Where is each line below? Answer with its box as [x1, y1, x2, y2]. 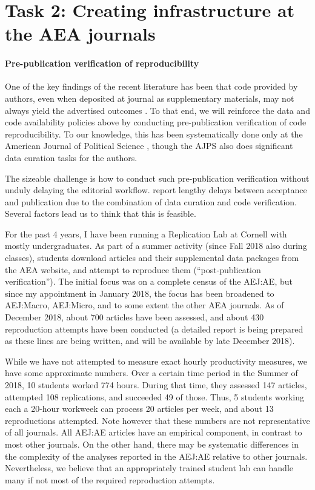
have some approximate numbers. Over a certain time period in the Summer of [5, 366, 298, 379]
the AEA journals [5, 21, 156, 46]
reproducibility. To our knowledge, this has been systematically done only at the [5, 127, 303, 140]
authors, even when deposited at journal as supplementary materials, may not [5, 91, 294, 104]
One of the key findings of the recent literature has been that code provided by [5, 80, 298, 93]
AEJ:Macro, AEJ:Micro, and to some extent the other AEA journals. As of [5, 299, 284, 311]
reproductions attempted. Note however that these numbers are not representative [5, 414, 310, 426]
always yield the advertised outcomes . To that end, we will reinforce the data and [5, 104, 310, 116]
